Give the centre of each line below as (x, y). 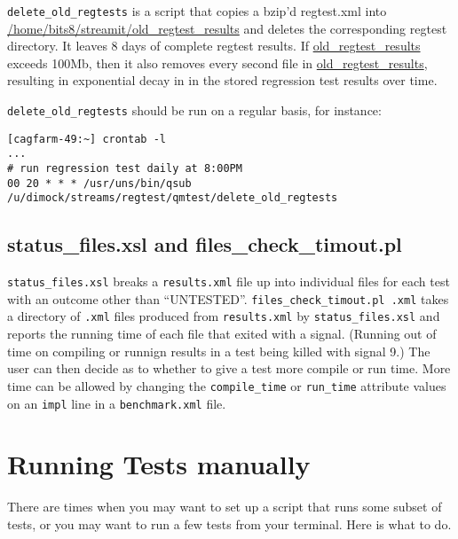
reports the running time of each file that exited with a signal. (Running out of (222, 334)
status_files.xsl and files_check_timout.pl (205, 244)
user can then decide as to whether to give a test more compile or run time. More (229, 368)
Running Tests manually (159, 464)
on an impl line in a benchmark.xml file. (117, 403)
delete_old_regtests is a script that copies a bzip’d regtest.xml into (197, 11)
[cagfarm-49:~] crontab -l (87, 139)
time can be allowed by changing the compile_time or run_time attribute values (227, 385)
